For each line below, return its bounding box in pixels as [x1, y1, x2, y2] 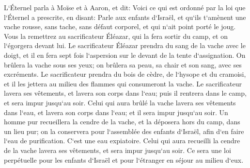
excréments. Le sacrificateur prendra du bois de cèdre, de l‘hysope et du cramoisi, [4, 69, 246, 79]
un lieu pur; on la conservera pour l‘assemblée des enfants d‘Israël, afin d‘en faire [4, 126, 244, 136]
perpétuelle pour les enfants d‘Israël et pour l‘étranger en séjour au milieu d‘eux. [4, 154, 244, 165]
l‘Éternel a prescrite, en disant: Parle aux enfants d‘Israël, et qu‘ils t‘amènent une [4, 12, 246, 22]
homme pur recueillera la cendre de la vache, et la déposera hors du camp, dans [4, 117, 240, 127]
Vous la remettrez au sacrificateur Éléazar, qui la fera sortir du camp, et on [4, 31, 228, 41]
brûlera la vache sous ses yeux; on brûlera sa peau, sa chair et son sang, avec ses [4, 59, 242, 69]
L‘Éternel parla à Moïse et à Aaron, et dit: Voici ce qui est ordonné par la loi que [4, 2, 246, 12]
